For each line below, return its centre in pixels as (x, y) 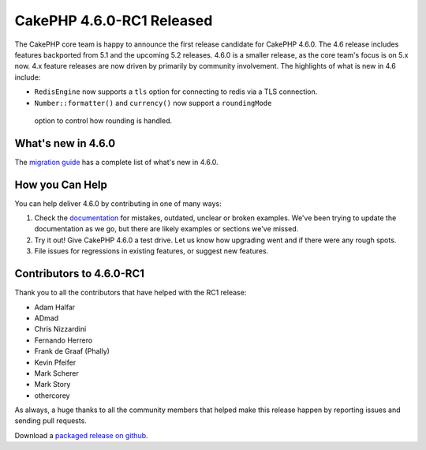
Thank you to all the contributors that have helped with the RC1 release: (131, 293)
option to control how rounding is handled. (103, 120)
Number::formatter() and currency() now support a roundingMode (153, 103)
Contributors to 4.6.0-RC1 (80, 274)
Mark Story (52, 384)
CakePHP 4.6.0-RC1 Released (114, 21)
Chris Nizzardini (60, 329)
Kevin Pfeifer (55, 362)
